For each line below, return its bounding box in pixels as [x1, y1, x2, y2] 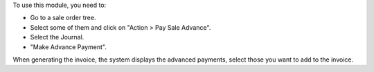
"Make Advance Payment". [30, 42, 107, 51]
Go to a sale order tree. [30, 14, 96, 22]
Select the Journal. [30, 33, 84, 42]
